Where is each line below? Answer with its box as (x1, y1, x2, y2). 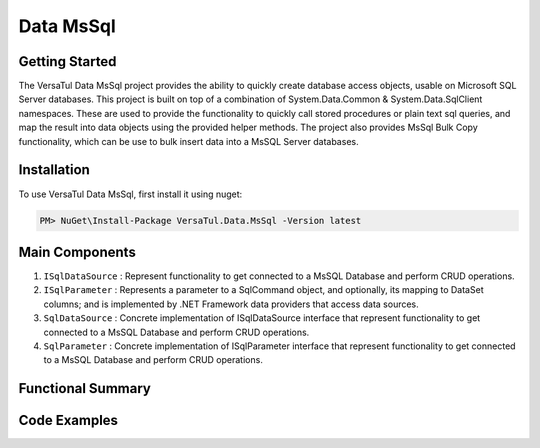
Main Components (18, 243, 137, 260)
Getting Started (18, 53, 117, 70)
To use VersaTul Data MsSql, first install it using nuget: (18, 188, 243, 200)
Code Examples (18, 412, 119, 429)
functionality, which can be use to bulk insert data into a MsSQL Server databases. (18, 135, 359, 147)
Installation (18, 161, 90, 179)
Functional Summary (18, 380, 152, 397)
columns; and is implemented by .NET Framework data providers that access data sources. (43, 298, 419, 310)
